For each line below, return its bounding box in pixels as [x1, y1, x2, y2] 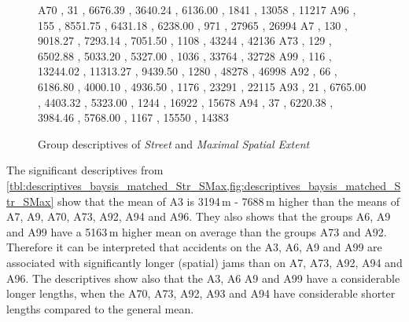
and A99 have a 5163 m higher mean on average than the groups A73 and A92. [6, 223, 387, 240]
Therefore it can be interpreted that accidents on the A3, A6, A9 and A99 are [6, 239, 382, 255]
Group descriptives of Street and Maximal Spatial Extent [38, 135, 310, 152]
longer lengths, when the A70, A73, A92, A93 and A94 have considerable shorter [6, 285, 396, 302]
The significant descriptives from [6, 162, 164, 178]
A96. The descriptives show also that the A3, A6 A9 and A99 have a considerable [6, 269, 400, 286]
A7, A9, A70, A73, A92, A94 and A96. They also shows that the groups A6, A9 [6, 208, 391, 225]
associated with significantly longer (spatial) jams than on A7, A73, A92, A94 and [6, 254, 403, 270]
